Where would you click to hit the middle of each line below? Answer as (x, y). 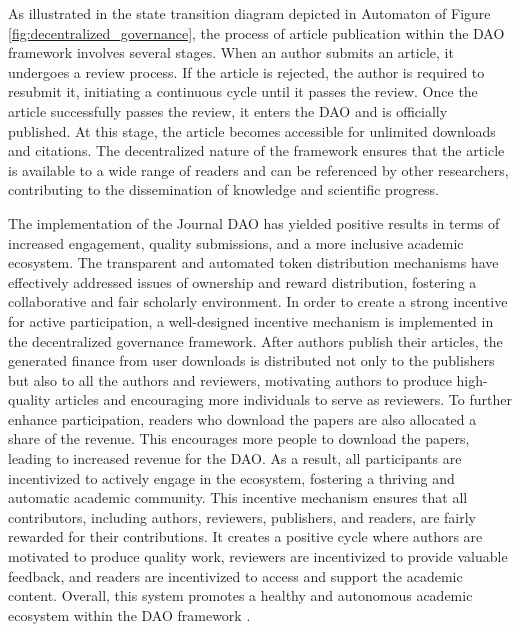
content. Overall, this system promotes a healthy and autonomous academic (240, 595)
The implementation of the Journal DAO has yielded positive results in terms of (254, 222)
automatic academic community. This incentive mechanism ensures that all (238, 497)
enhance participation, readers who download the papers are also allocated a (242, 418)
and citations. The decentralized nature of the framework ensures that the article (256, 150)
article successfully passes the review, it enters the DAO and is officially (228, 110)
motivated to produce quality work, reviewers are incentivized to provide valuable (258, 556)
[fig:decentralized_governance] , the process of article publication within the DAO (256, 32)
